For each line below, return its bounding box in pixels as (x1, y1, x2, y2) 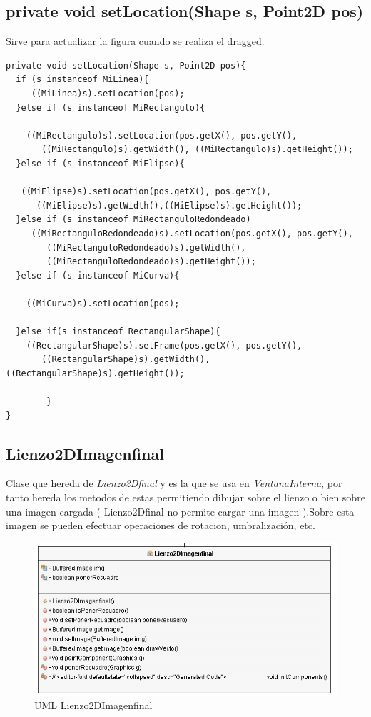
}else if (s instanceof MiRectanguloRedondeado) (16, 214, 251, 225)
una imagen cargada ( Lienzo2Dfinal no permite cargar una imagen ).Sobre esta (6, 503, 355, 518)
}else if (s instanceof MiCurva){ (16, 270, 180, 281)
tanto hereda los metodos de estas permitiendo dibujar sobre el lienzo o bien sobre (6, 490, 365, 505)
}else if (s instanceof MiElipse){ (16, 158, 185, 169)
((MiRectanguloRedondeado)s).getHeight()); (46, 256, 256, 267)
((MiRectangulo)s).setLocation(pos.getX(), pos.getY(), (26, 130, 298, 141)
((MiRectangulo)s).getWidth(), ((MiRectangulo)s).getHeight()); (41, 144, 353, 155)
